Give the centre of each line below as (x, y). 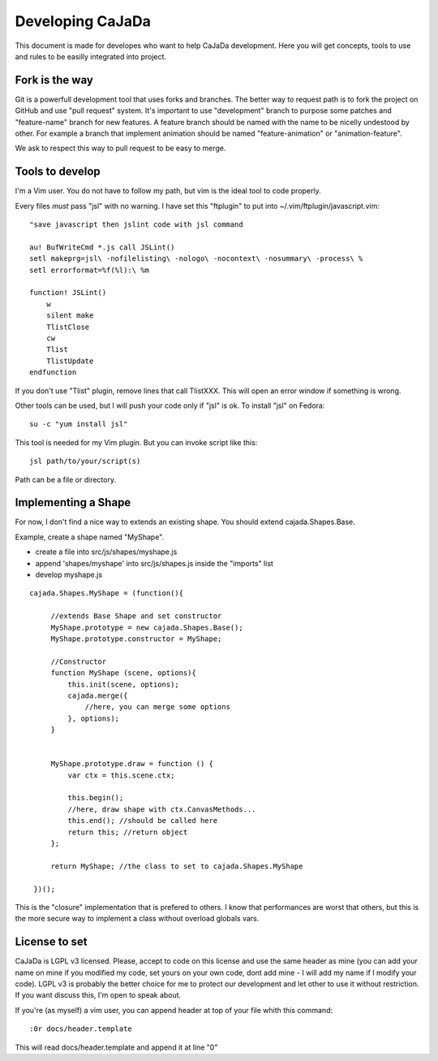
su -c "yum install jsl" (79, 424)
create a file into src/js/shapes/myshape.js (106, 552)
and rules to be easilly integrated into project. (90, 56)
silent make (70, 316)
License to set (52, 942)
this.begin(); (96, 798)
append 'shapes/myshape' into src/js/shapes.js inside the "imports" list (154, 563)
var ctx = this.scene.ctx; (121, 775)
